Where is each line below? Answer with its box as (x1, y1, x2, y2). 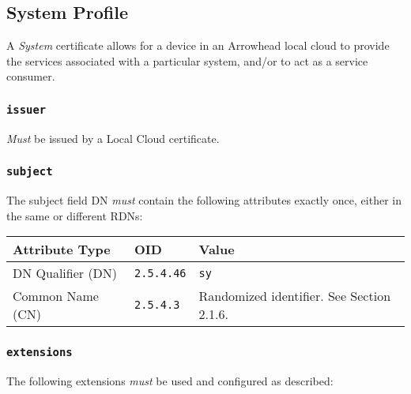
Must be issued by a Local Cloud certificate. (6, 129, 220, 146)
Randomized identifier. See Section (198, 287, 391, 306)
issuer (6, 103, 47, 116)
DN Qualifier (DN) (13, 264, 118, 283)
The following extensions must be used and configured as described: (6, 373, 334, 389)
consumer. (6, 68, 55, 84)
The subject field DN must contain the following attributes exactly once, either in (6, 192, 402, 208)
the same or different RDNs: (6, 207, 143, 223)
